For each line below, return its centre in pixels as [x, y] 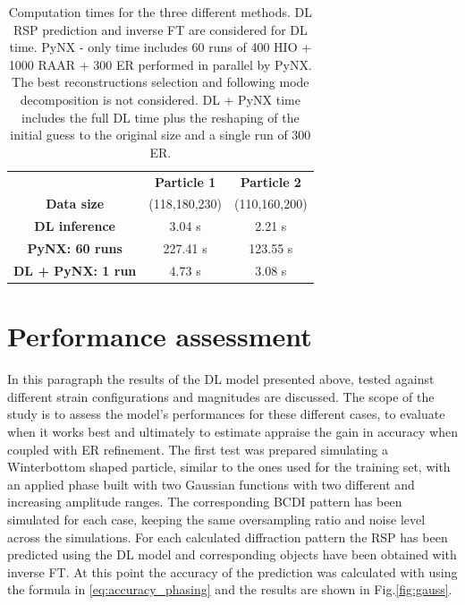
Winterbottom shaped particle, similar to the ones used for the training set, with [229, 467]
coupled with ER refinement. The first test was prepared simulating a [198, 449]
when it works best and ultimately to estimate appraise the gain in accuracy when [233, 431]
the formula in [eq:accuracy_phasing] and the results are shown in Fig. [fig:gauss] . [230, 589]
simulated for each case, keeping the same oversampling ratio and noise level [216, 519]
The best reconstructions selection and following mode [161, 82]
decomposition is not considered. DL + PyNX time [160, 99]
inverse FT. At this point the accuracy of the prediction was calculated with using [232, 571]
